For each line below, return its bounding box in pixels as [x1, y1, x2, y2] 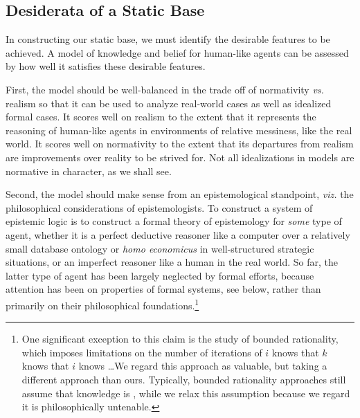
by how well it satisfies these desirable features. [6, 59, 206, 73]
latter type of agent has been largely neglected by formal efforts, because [6, 268, 314, 282]
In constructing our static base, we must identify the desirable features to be [6, 32, 330, 46]
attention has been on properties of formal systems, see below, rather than [6, 282, 321, 296]
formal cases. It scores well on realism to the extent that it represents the [6, 109, 316, 124]
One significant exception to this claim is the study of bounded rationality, [21, 331, 339, 346]
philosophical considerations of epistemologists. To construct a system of [6, 200, 313, 215]
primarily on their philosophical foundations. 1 [6, 296, 199, 312]
